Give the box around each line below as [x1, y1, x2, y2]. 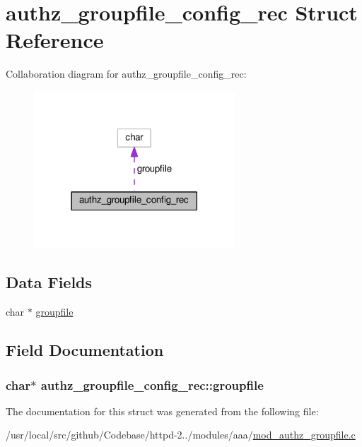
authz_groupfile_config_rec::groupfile [40, 376, 264, 393]
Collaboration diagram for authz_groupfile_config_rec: [6, 66, 247, 81]
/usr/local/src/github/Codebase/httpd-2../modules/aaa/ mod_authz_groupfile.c [6, 427, 356, 442]
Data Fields [6, 271, 93, 293]
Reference [6, 25, 104, 54]
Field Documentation [6, 339, 164, 361]
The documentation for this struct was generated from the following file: [6, 403, 319, 418]
